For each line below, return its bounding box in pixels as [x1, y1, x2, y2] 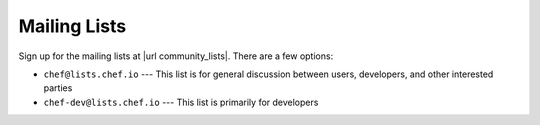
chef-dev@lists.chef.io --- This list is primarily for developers [43, 96, 319, 108]
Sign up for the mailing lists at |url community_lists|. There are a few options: [18, 50, 334, 62]
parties [43, 82, 73, 94]
